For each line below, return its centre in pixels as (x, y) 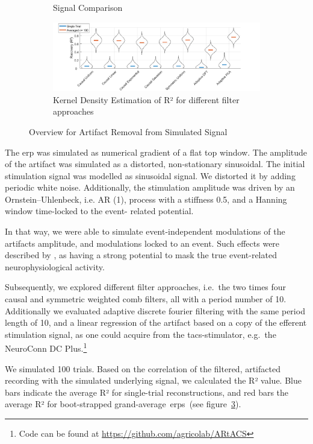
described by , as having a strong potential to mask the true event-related (141, 255)
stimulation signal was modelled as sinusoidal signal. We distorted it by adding (150, 175)
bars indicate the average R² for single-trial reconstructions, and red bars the (147, 392)
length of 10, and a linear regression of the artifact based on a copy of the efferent (156, 322)
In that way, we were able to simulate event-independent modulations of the (145, 231)
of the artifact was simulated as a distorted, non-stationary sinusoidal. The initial (155, 164)
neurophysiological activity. (55, 266)
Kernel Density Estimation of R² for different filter (146, 99)
